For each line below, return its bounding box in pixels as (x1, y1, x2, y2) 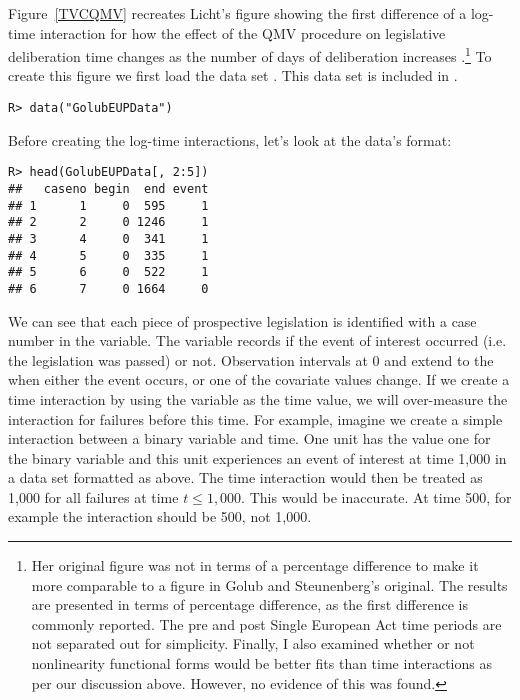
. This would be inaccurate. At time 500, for (241, 486, 512, 507)
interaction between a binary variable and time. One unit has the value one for (8, 428, 491, 449)
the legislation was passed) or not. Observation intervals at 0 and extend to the (8, 349, 494, 370)
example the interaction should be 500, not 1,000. (8, 506, 312, 527)
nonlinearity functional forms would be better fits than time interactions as (31, 653, 492, 674)
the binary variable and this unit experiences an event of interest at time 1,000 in (8, 447, 507, 468)
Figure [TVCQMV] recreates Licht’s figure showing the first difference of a (8, 3, 467, 23)
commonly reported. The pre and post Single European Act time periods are (31, 613, 502, 634)
